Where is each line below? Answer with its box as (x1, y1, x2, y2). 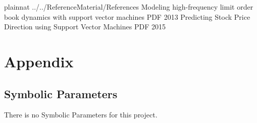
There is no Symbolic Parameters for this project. (4, 109, 158, 120)
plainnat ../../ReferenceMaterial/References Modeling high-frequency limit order (4, 2, 253, 12)
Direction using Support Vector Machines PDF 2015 (4, 21, 166, 32)
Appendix (4, 51, 74, 71)
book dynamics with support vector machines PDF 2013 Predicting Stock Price (4, 11, 250, 22)
